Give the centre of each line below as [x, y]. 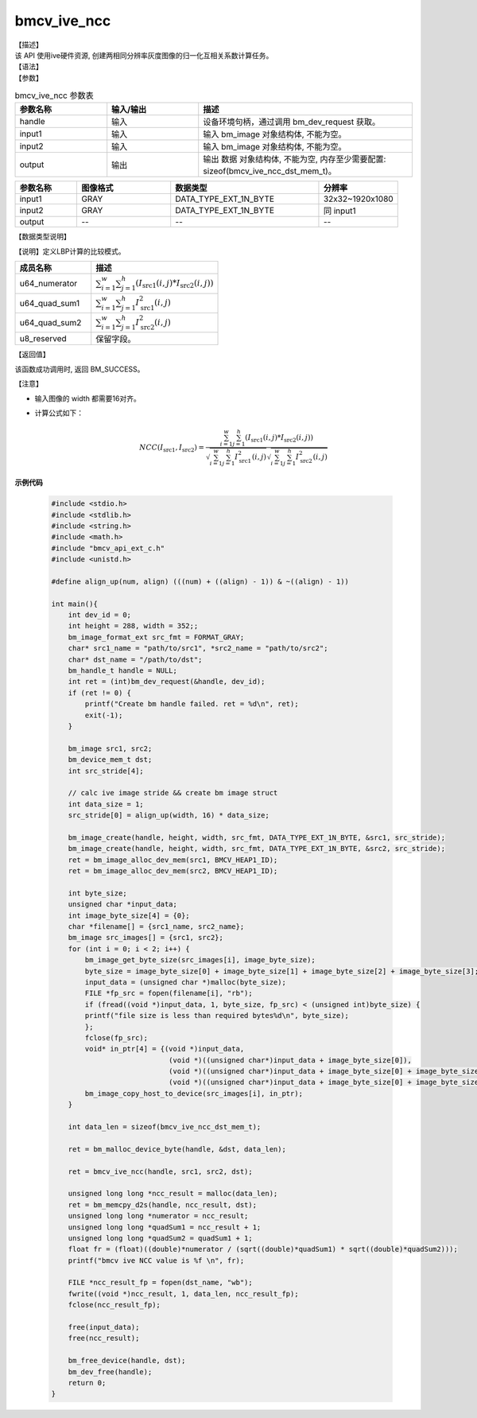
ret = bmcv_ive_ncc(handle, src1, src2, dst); [161, 1171]
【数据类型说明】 [43, 237]
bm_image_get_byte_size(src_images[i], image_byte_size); [200, 960]
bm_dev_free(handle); [110, 1371]
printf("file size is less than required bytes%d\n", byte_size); [217, 1016]
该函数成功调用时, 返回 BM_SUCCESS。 [79, 369]
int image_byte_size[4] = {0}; [129, 915]
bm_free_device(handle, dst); [127, 1361]
